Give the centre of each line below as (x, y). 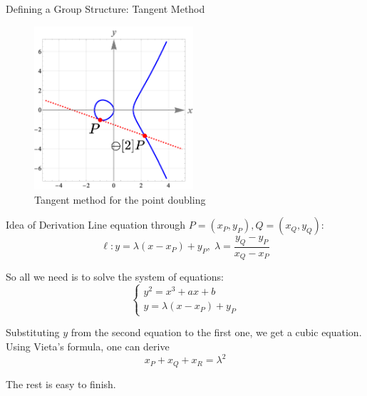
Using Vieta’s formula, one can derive (88, 346)
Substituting (33, 332)
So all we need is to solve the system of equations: (115, 277)
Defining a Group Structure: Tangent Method (105, 9)
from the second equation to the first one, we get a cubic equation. (216, 332)
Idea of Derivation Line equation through (96, 225)
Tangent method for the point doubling (120, 199)
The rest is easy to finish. (61, 384)
